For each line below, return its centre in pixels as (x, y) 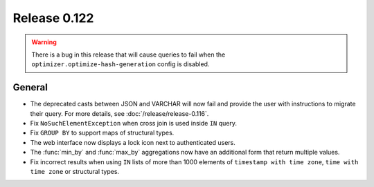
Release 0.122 (53, 18)
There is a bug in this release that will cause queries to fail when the (128, 55)
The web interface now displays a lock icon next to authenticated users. (133, 142)
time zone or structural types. (75, 171)
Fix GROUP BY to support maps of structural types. (102, 133)
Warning (44, 42)
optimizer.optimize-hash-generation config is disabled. (121, 64)
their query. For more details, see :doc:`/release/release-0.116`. (119, 113)
